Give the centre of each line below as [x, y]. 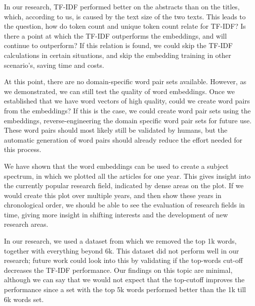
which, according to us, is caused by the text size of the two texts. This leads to [125, 16]
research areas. [26, 224]
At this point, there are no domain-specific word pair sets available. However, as [125, 81]
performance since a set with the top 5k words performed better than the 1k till [125, 289]
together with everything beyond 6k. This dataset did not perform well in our [122, 250]
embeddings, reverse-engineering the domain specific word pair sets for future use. [128, 120]
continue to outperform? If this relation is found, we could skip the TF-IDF [118, 45]
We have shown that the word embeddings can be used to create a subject [116, 166]
